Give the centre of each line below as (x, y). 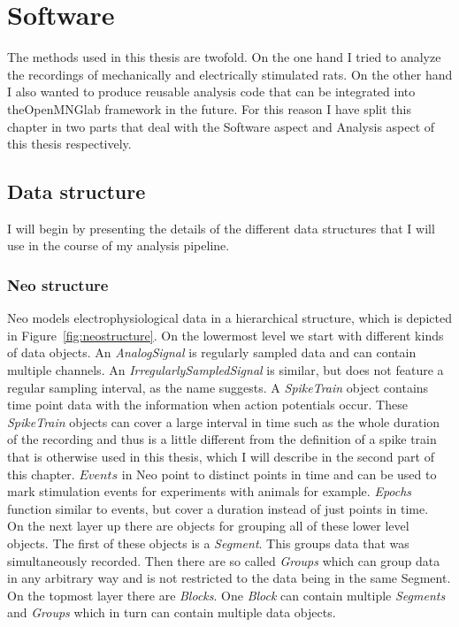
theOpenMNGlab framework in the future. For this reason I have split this (210, 108)
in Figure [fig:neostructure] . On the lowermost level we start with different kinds (226, 335)
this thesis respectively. (69, 144)
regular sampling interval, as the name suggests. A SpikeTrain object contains (218, 387)
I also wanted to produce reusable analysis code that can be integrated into (211, 92)
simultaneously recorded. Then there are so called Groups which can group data (224, 560)
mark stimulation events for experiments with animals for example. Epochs (210, 491)
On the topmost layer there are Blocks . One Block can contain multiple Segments (226, 595)
